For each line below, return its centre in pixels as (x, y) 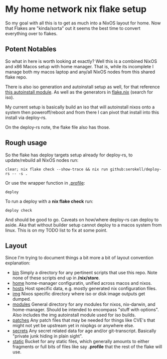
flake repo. (16, 77)
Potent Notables (31, 49)
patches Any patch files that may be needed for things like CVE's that (84, 320)
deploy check (19, 210)
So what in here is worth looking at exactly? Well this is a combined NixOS (81, 61)
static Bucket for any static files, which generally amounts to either (81, 342)
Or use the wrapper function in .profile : (45, 183)
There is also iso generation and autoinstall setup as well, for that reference (83, 87)
